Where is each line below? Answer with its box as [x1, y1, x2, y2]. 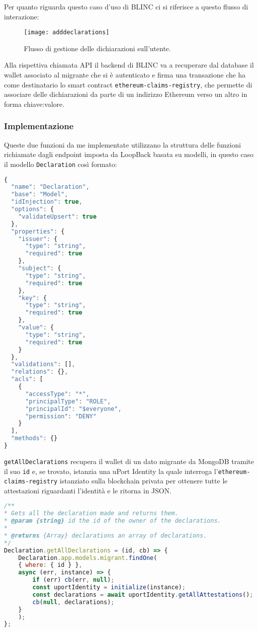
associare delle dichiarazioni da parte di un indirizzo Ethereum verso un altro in [4, 89, 248, 99]
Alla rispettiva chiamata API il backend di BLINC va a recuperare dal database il [4, 60, 254, 70]
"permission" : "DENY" [25, 412, 97, 420]
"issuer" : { [18, 235, 58, 242]
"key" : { [18, 294, 47, 302]
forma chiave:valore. [4, 98, 65, 109]
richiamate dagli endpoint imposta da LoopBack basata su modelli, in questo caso [4, 149, 254, 159]
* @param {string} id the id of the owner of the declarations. [4, 517, 221, 525]
